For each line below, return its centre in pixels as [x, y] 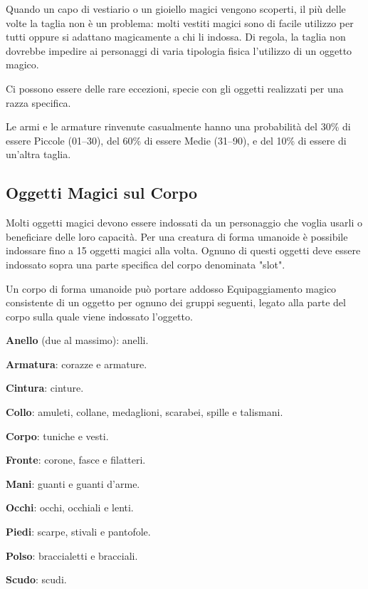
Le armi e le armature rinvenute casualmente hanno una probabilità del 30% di [178, 126]
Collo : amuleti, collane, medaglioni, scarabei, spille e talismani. [144, 412]
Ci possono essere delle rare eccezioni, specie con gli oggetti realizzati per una [175, 88]
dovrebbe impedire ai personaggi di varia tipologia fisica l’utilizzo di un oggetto [179, 50]
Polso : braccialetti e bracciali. [72, 555]
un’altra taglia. [38, 154]
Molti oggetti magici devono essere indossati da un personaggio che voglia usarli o [184, 223]
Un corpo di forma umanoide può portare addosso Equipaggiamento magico [171, 288]
